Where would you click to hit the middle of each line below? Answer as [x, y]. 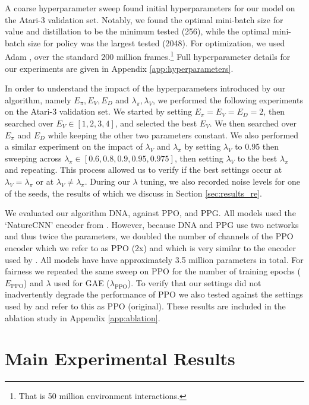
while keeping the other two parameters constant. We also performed [173, 135]
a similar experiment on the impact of [74, 146]
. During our [107, 181]
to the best [257, 158]
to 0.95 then [257, 146]
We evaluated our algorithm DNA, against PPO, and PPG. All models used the [150, 213]
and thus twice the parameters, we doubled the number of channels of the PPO [149, 236]
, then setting [199, 158]
